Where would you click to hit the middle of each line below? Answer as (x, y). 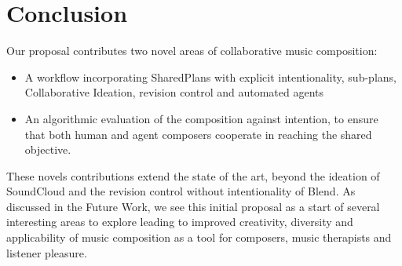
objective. (48, 149)
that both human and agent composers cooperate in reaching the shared (198, 134)
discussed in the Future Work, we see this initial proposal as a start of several (193, 206)
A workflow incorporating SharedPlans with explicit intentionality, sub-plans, (210, 77)
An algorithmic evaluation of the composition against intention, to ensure (201, 118)
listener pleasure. (47, 252)
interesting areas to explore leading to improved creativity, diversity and (180, 222)
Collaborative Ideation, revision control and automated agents (174, 92)
